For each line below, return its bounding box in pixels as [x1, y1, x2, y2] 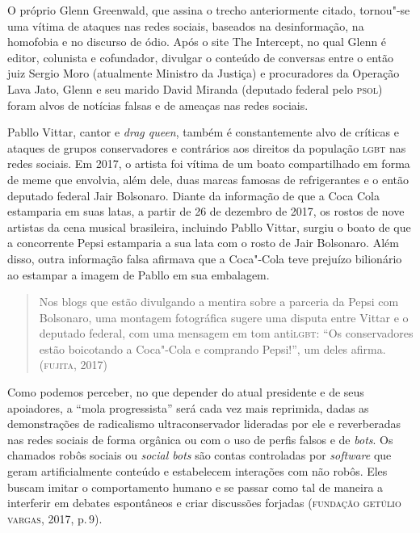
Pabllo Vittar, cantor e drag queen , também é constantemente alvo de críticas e [7, 124, 399, 141]
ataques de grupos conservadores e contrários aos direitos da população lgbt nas [7, 139, 406, 156]
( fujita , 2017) [39, 356, 107, 373]
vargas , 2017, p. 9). [7, 510, 103, 527]
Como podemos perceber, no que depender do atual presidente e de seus [7, 384, 364, 401]
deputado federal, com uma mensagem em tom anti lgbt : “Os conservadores [39, 325, 414, 342]
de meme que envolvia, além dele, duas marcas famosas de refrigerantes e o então [7, 170, 409, 187]
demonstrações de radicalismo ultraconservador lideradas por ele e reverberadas [7, 415, 401, 432]
